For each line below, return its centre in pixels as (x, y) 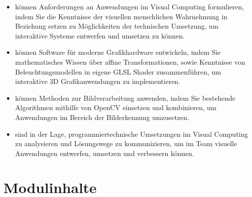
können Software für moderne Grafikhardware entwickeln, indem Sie (118, 52)
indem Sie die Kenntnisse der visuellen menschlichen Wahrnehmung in (121, 16)
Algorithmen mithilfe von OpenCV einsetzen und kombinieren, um (116, 107)
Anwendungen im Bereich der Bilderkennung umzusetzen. (102, 117)
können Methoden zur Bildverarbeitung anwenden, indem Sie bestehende (125, 98)
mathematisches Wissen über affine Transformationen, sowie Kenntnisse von (130, 61)
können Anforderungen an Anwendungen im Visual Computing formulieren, (129, 6)
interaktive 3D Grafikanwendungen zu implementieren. (98, 81)
